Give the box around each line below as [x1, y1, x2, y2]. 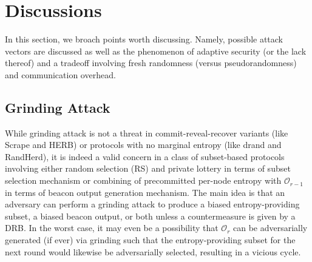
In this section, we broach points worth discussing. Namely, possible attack [5, 33, 283, 45]
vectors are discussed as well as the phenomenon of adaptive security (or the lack [5, 44, 307, 57]
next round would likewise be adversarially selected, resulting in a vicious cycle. [5, 245, 301, 258]
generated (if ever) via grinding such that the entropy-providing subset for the [5, 233, 296, 246]
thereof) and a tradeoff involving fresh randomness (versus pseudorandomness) [5, 56, 297, 69]
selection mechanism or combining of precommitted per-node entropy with [5, 174, 282, 187]
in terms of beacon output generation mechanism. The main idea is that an [5, 186, 285, 198]
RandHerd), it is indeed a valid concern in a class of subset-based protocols [5, 150, 285, 163]
